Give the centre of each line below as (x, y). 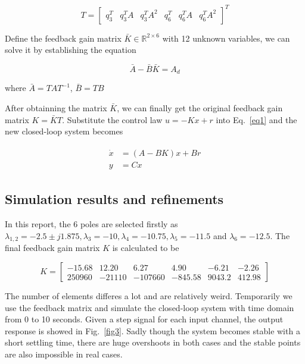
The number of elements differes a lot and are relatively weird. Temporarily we (149, 296)
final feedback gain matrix (52, 248)
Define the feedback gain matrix (63, 38)
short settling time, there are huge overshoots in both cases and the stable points (153, 342)
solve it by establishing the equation (71, 50)
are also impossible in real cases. (64, 354)
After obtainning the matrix (56, 107)
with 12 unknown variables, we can (226, 38)
